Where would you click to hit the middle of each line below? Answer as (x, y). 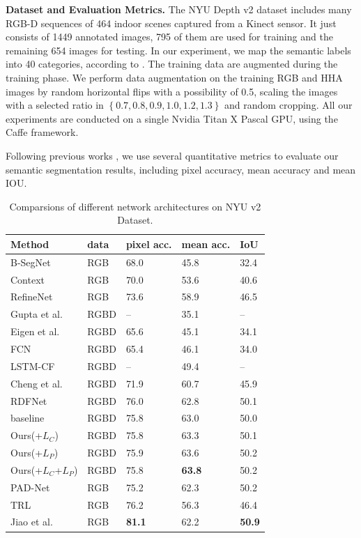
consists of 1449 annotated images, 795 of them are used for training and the (169, 37)
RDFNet (29, 400)
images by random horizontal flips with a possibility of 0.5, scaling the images (172, 91)
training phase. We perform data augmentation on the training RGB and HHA (174, 77)
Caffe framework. (42, 132)
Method (30, 244)
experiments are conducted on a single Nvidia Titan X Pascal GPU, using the (172, 118)
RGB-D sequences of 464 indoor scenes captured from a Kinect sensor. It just (171, 23)
